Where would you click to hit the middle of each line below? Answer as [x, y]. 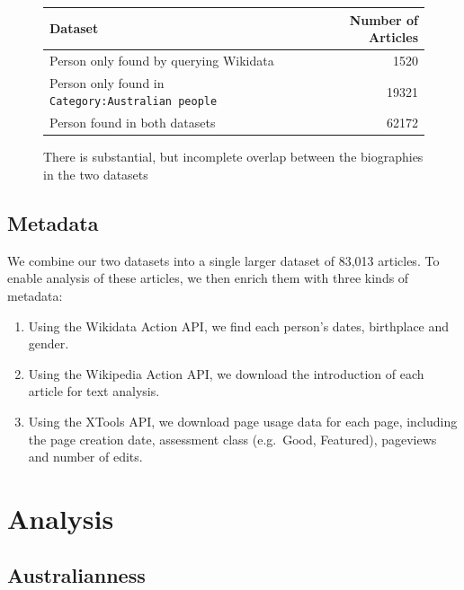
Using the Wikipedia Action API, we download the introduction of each [226, 373]
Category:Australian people [134, 102]
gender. [49, 343]
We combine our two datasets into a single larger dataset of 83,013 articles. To [223, 260]
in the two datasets [96, 174]
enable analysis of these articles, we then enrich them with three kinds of [208, 278]
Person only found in [107, 82]
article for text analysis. [94, 391]
